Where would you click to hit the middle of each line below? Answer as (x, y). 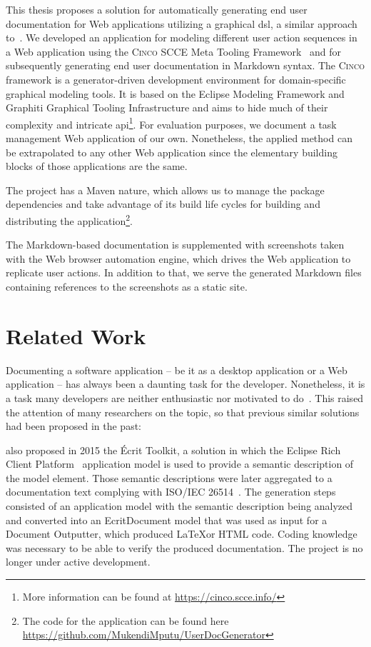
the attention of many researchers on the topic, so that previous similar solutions (183, 412)
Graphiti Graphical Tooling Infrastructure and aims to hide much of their (167, 107)
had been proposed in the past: (73, 426)
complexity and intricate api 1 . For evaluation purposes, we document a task (171, 123)
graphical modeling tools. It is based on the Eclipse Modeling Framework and (175, 93)
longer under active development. (78, 562)
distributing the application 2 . (69, 219)
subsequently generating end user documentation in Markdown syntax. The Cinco (185, 65)
